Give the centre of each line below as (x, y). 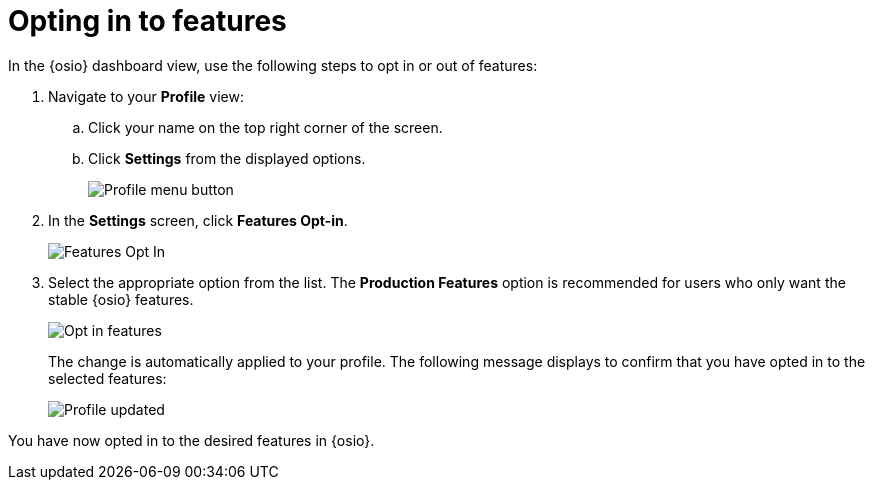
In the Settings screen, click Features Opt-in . (198, 220)
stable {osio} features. (121, 299)
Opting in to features (147, 21)
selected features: (107, 378)
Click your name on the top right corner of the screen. (265, 127)
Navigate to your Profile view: (146, 96)
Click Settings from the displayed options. (227, 158)
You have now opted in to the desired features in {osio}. (191, 440)
